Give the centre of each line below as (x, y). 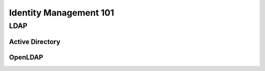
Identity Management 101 (62, 13)
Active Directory (35, 42)
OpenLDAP (26, 57)
